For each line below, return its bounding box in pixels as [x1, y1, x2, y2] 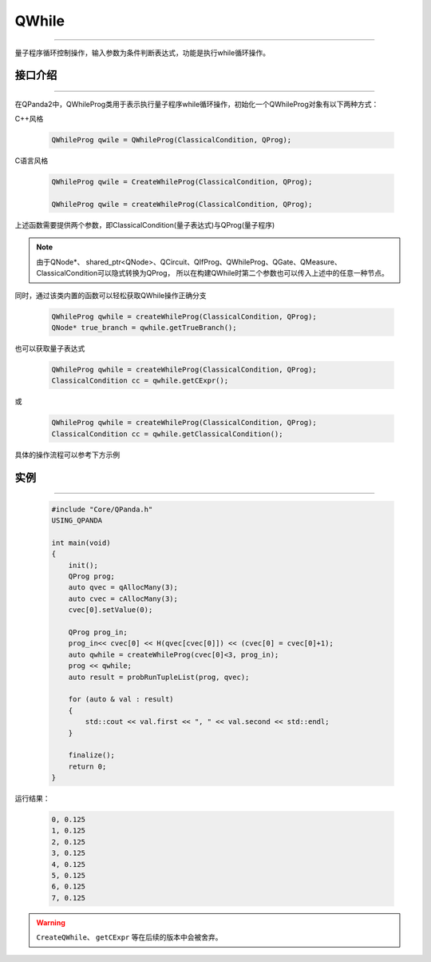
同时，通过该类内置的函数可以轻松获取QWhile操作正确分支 [14, 290, 207, 300]
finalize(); [68, 751, 116, 760]
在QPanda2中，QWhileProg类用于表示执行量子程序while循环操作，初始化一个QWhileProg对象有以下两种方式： [14, 99, 379, 109]
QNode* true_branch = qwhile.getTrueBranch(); [51, 324, 237, 332]
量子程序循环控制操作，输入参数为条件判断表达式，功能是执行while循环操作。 [14, 48, 271, 58]
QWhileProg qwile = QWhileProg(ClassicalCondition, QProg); [51, 136, 292, 145]
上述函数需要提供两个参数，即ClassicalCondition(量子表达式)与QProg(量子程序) [14, 221, 275, 230]
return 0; [68, 761, 107, 771]
